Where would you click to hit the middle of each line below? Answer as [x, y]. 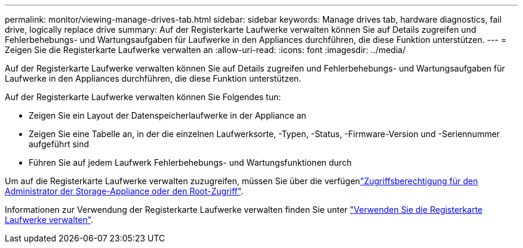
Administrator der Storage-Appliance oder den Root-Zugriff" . [124, 191]
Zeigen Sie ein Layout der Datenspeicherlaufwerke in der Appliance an [167, 115]
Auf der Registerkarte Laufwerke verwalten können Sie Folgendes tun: [143, 97]
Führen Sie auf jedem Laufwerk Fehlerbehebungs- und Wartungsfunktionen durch [190, 162]
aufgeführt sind [59, 144]
